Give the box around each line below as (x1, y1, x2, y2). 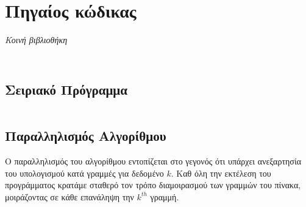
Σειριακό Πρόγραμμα (5, 80, 127, 99)
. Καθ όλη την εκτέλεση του (171, 166, 271, 179)
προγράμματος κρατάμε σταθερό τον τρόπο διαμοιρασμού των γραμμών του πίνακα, (5, 178, 301, 191)
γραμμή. (150, 190, 179, 203)
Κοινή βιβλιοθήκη (5, 33, 68, 46)
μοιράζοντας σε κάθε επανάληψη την (5, 190, 134, 203)
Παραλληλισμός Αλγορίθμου (5, 126, 166, 145)
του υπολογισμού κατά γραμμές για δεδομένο (5, 166, 164, 179)
